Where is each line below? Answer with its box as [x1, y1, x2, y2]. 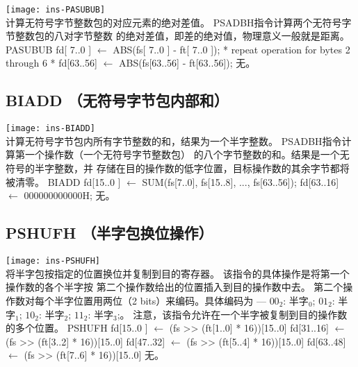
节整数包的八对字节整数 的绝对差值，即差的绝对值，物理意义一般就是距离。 [6, 28, 350, 43]
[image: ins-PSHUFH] [6, 256, 101, 266]
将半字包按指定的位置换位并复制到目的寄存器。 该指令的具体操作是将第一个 [6, 266, 350, 280]
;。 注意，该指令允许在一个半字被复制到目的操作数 [117, 307, 348, 321]
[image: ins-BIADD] [6, 123, 95, 134]
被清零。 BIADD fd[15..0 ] [6, 174, 121, 189]
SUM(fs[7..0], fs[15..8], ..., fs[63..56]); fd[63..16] [142, 174, 339, 189]
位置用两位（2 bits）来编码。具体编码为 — [73, 293, 266, 307]
